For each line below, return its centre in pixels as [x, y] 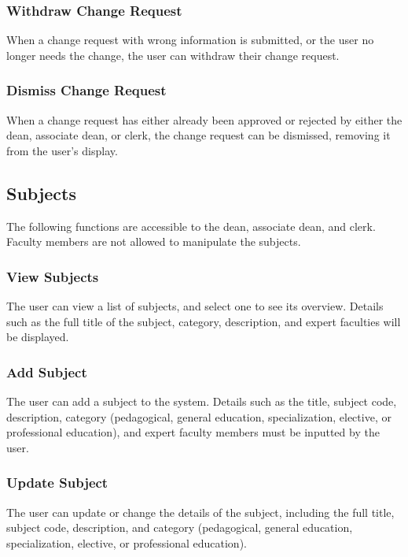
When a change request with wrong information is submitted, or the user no [190, 40]
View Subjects [53, 276]
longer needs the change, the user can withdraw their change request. [173, 55]
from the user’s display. [62, 150]
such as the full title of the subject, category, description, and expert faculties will [204, 321]
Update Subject [57, 483]
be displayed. [38, 337]
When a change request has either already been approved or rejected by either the [204, 119]
